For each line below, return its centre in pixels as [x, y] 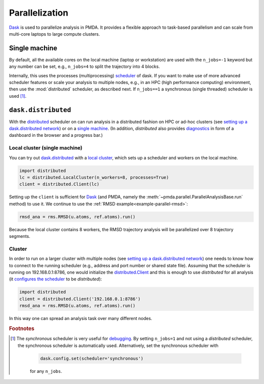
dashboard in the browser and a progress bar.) [56, 135]
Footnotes [22, 328]
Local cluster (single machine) [46, 148]
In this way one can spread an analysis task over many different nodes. [81, 319]
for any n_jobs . [46, 371]
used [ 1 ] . [18, 96]
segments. [20, 236]
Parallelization [39, 13]
